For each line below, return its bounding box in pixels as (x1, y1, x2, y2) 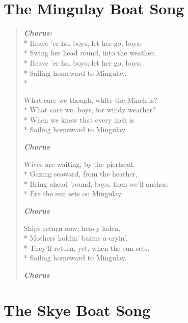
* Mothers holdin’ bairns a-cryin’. (23, 232, 128, 243)
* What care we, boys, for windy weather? (23, 104, 156, 115)
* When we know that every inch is (23, 114, 135, 125)
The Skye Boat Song (4, 299, 151, 320)
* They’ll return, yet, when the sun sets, (23, 242, 150, 253)
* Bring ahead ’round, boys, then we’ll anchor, (23, 178, 169, 189)
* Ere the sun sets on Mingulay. (23, 188, 123, 199)
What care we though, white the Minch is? (23, 94, 157, 105)
